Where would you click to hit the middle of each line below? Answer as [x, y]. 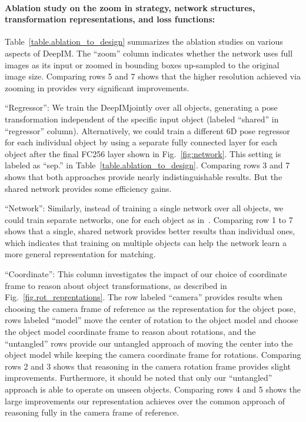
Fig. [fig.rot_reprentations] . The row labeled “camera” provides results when [144, 297]
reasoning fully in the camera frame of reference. [92, 412]
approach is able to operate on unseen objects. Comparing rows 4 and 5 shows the [153, 389]
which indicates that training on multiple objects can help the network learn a [146, 242]
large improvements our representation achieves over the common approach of [145, 401]
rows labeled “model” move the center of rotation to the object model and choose [152, 320]
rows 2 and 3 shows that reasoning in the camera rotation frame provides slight [148, 366]
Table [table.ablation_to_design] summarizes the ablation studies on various [144, 41]
